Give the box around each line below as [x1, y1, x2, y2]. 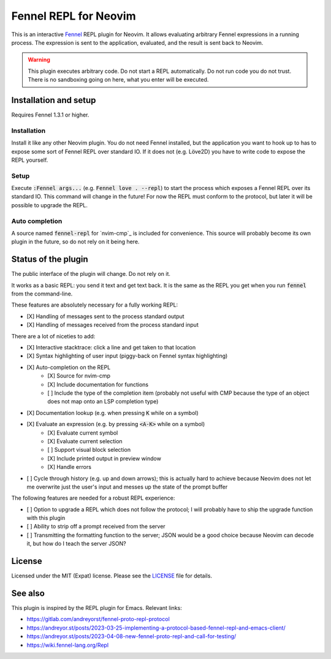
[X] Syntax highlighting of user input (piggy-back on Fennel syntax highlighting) [26, 352, 228, 360]
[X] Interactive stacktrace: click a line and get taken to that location [26, 344, 196, 351]
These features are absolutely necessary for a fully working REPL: [11, 301, 178, 309]
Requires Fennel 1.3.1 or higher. [11, 111, 89, 119]
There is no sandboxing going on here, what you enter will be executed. [28, 76, 209, 83]
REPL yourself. [11, 156, 48, 164]
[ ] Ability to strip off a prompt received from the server [26, 523, 165, 530]
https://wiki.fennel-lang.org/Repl [26, 641, 109, 649]
